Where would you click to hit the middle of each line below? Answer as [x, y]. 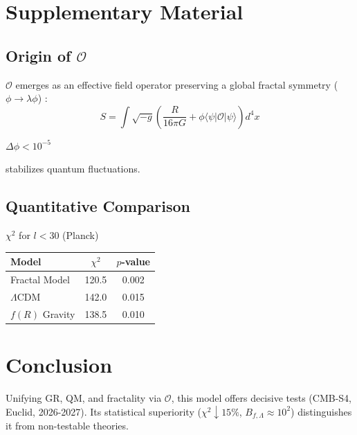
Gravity [59, 313]
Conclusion [59, 365]
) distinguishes [321, 411]
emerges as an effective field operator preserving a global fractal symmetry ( [177, 84]
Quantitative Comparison [98, 206]
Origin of [38, 55]
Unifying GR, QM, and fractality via [84, 398]
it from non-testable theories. [67, 426]
